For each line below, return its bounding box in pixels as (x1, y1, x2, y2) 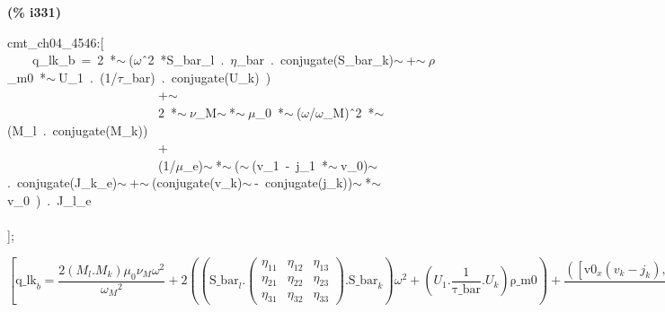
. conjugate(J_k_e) (7, 173, 118, 192)
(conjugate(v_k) (152, 173, 243, 192)
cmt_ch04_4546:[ (7, 32, 104, 51)
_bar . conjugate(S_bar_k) (236, 50, 394, 69)
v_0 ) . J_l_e (7, 190, 92, 209)
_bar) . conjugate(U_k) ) (122, 67, 271, 86)
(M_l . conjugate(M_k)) (7, 120, 148, 139)
